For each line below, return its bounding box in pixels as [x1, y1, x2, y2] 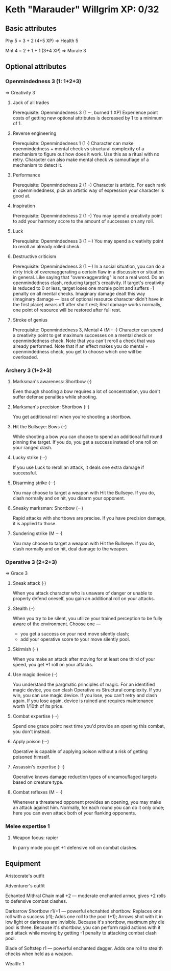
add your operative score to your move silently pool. [20, 636, 130, 642]
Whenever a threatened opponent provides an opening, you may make [12, 799, 162, 805]
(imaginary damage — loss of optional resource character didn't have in [12, 296, 164, 302]
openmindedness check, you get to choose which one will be [12, 348, 142, 354]
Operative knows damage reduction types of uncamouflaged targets [12, 774, 157, 780]
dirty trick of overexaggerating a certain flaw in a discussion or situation [12, 268, 164, 275]
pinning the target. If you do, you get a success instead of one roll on [12, 439, 158, 445]
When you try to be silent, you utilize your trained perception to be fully [12, 616, 163, 622]
